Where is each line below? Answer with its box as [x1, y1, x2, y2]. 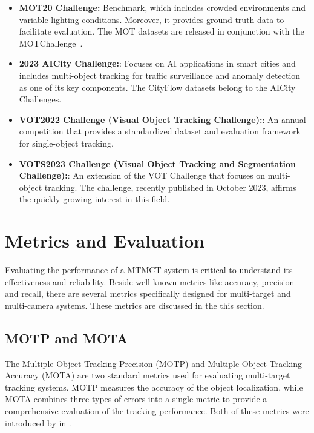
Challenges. [19, 93, 62, 105]
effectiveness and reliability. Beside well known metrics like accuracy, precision [5, 275, 295, 288]
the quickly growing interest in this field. [19, 193, 170, 205]
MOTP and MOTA [5, 328, 128, 347]
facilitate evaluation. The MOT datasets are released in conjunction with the [19, 25, 304, 38]
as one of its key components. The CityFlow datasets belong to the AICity [19, 81, 296, 93]
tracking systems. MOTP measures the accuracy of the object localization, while [5, 380, 303, 393]
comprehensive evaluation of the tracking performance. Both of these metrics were [5, 404, 309, 417]
